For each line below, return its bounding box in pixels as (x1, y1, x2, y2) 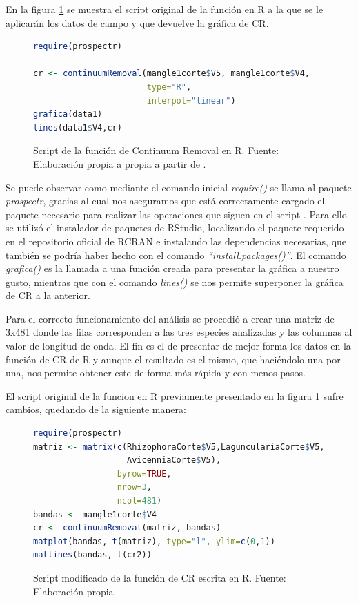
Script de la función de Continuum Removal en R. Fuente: (33, 143, 279, 157)
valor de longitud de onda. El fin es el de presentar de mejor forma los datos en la (6, 338, 351, 353)
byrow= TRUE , (117, 468, 172, 479)
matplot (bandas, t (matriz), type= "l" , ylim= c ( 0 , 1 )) (33, 536, 275, 546)
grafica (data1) (33, 109, 103, 119)
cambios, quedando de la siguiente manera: (6, 402, 186, 417)
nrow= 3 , (117, 482, 152, 492)
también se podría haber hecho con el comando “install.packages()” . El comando (6, 247, 346, 262)
